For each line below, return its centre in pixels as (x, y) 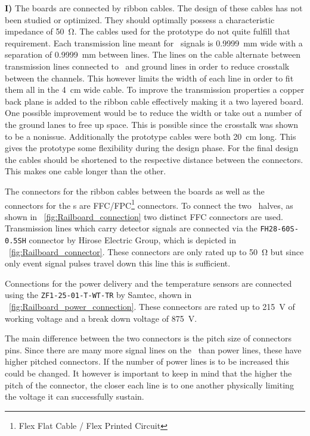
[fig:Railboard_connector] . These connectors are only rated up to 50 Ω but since (156, 251)
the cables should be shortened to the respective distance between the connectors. (154, 159)
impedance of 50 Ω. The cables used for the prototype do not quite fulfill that (148, 31)
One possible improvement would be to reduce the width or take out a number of (153, 113)
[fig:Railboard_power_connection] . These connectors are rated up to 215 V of (152, 307)
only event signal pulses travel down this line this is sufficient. (118, 263)
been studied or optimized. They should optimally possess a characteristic (140, 19)
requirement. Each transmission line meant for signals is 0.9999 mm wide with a (154, 43)
